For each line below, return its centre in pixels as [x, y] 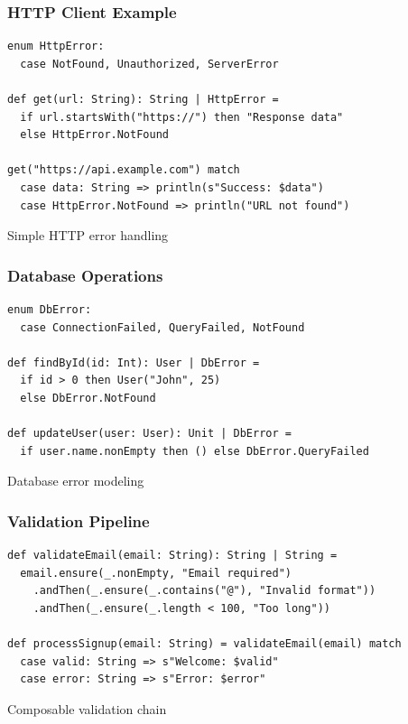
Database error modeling [76, 481]
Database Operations [85, 275]
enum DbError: [50, 309]
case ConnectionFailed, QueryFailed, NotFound [162, 327]
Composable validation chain [87, 708]
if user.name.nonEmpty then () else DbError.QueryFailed [195, 451]
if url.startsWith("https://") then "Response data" [182, 117]
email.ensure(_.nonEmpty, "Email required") [156, 573]
